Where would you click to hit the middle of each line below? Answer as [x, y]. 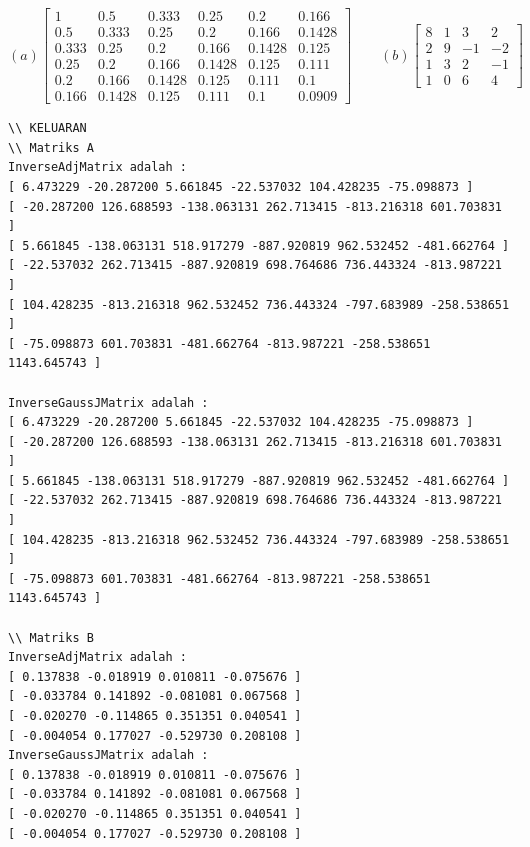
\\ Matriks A [51, 147]
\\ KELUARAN [47, 128]
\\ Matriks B [51, 637]
